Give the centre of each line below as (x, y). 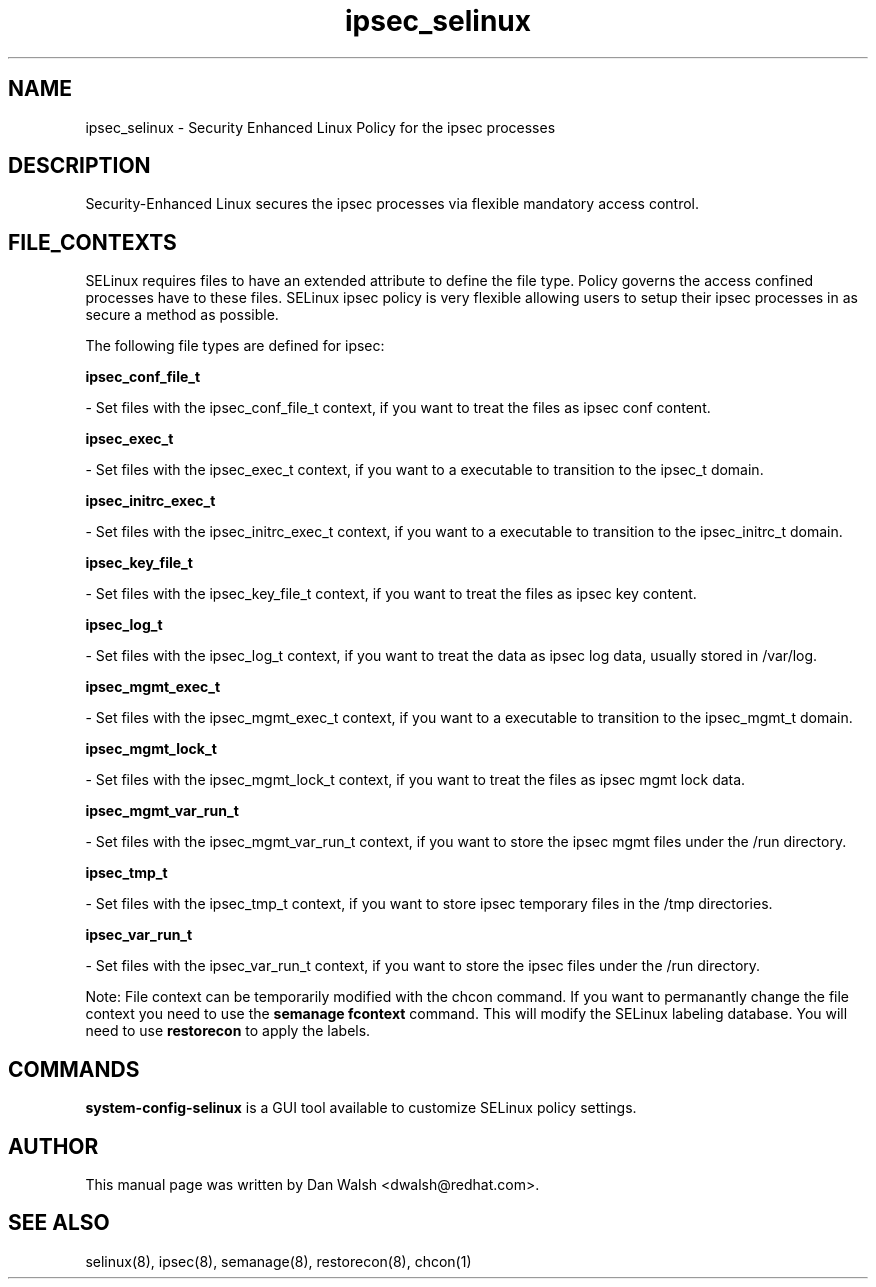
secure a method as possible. (182, 315)
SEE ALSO (59, 1223)
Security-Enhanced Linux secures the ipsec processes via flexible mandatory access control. (392, 204)
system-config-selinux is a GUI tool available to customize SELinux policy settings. (361, 1108)
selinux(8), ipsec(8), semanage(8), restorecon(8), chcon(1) (278, 1261)
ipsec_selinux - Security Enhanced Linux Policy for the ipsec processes (320, 127)
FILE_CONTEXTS (92, 242)
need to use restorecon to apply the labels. (228, 1031)
